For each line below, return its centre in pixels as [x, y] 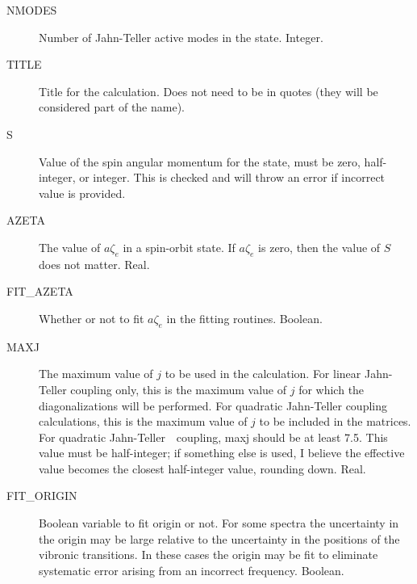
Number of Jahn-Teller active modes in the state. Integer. [181, 37]
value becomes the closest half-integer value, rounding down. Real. [202, 468]
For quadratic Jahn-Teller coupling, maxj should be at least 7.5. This [213, 437]
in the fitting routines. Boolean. [244, 318]
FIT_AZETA [40, 291]
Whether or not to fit [92, 318]
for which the [332, 389]
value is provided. [82, 193]
